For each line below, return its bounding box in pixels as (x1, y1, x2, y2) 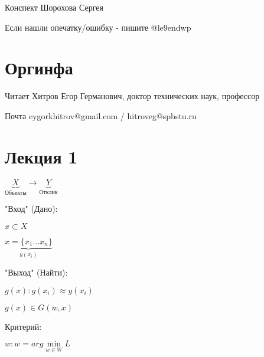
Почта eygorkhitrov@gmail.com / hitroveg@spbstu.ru (5, 109, 197, 122)
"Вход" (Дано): (5, 202, 58, 215)
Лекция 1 (5, 144, 78, 168)
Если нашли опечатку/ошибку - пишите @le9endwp (5, 21, 191, 33)
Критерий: (5, 320, 42, 332)
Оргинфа (5, 55, 73, 80)
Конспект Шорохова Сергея (5, 1, 103, 13)
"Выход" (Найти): (5, 266, 68, 279)
